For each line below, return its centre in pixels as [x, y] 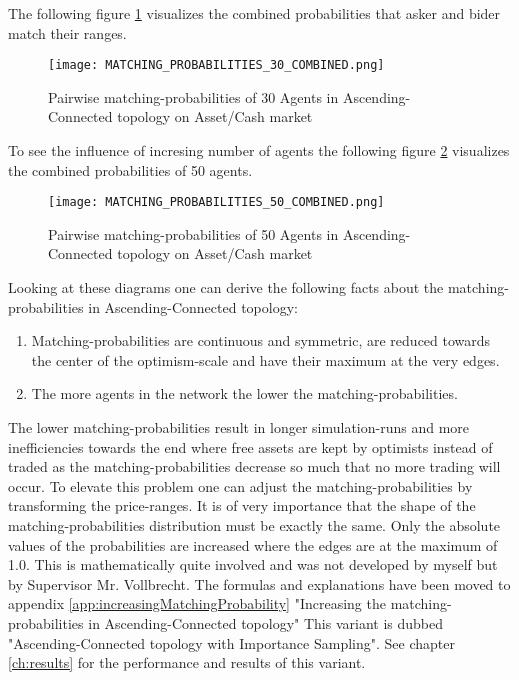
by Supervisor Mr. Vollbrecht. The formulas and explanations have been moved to [259, 583]
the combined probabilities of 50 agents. [130, 169]
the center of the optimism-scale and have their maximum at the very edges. [265, 359]
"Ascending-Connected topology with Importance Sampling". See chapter [231, 642]
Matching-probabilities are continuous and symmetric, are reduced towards [261, 340]
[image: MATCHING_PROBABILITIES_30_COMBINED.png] [216, 65]
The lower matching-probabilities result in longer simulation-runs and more [239, 427]
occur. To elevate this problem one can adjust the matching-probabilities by [240, 485]
